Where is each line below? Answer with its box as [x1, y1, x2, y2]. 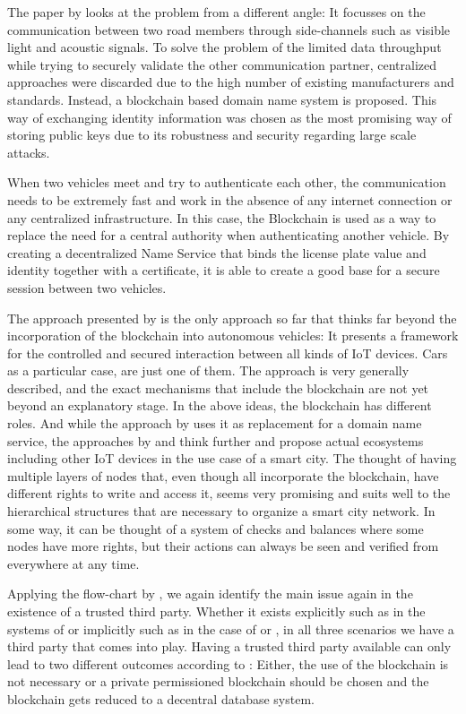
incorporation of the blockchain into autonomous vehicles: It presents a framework [7, 326, 459, 345]
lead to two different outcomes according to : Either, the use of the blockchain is [7, 654, 449, 673]
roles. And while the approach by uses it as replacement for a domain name [7, 414, 422, 433]
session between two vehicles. [7, 278, 167, 297]
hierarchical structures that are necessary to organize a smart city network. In [7, 502, 436, 520]
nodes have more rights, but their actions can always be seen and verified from [7, 537, 439, 555]
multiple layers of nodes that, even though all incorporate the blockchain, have [7, 466, 439, 485]
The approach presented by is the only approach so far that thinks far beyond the [7, 308, 457, 327]
